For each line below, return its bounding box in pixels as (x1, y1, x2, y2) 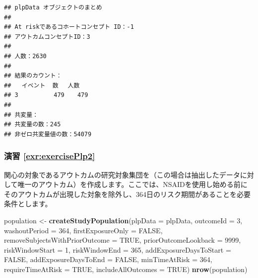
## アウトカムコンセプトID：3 (4, 33, 90, 40)
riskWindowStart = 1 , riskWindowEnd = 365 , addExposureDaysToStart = (4, 244, 231, 255)
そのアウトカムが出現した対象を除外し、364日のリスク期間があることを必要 (4, 188, 251, 199)
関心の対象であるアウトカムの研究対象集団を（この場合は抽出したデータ (4, 169, 240, 180)
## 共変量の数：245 (4, 121, 61, 128)
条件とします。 (4, 198, 52, 209)
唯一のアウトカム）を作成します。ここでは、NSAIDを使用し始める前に (17, 179, 248, 189)
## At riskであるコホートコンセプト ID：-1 (4, 23, 134, 31)
